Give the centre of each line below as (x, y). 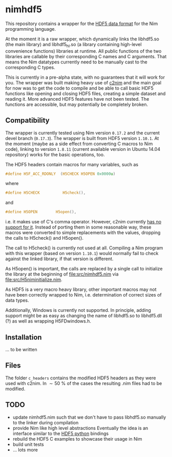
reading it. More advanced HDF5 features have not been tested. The (77, 99)
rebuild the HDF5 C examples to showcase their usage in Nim (77, 439)
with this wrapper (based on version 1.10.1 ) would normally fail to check (82, 254)
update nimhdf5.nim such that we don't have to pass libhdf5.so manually (89, 417)
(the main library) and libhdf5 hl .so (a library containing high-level (73, 45)
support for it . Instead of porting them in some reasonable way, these (78, 227)
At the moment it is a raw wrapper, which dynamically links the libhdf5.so (82, 39)
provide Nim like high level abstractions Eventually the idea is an (80, 428)
